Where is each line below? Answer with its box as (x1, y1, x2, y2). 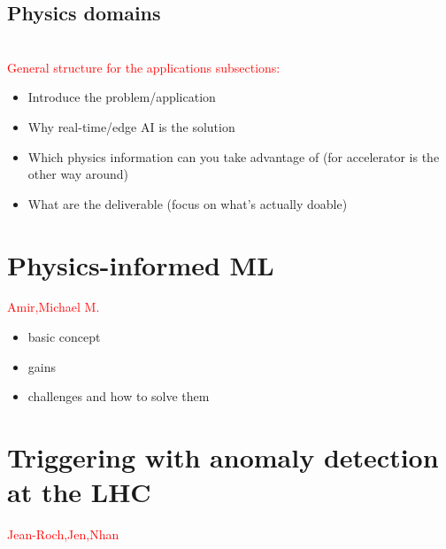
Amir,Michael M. (7, 298, 100, 316)
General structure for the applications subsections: (7, 58, 281, 76)
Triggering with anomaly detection (7, 439, 439, 476)
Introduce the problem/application (27, 88, 216, 106)
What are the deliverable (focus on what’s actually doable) (27, 194, 348, 213)
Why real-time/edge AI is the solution (27, 117, 235, 135)
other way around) (27, 165, 129, 183)
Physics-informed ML (7, 246, 274, 282)
